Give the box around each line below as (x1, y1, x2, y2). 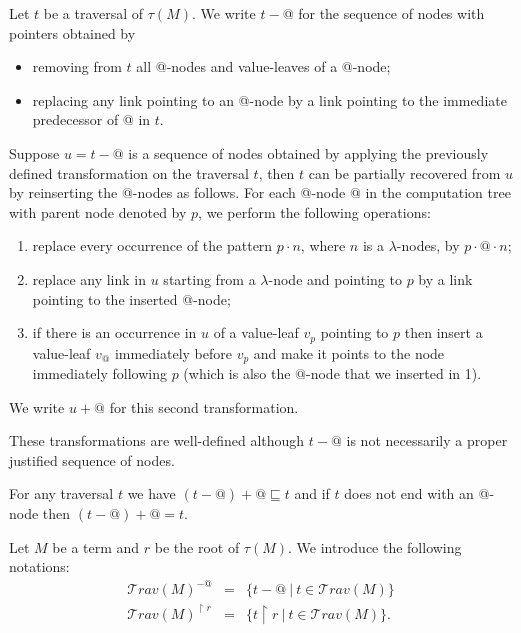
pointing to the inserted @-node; (32, 288, 231, 309)
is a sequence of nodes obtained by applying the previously (128, 142, 489, 163)
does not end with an (344, 483, 474, 504)
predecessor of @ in (32, 109, 151, 130)
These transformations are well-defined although (9, 430, 305, 451)
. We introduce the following (288, 536, 462, 557)
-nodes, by (396, 235, 460, 256)
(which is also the (183, 363, 291, 384)
